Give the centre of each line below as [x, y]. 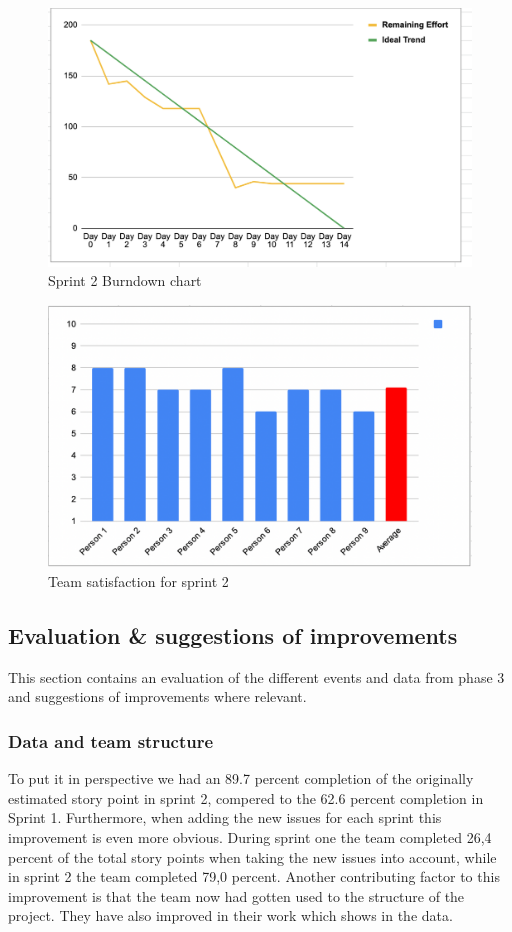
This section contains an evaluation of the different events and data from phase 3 [256, 676]
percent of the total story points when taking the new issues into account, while [252, 856]
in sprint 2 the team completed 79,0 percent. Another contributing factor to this [254, 876]
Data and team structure [111, 740]
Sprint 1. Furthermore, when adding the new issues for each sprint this [225, 817]
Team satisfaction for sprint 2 [138, 581]
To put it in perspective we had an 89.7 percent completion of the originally [241, 778]
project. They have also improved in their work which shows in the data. [230, 915]
